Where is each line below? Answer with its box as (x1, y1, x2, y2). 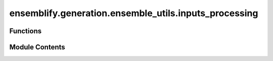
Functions (9, 27, 42, 35)
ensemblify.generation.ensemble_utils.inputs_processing (9, 8, 258, 19)
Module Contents (9, 43, 65, 51)
